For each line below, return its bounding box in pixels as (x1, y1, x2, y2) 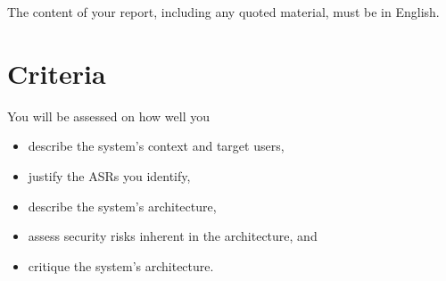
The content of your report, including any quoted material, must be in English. (7, 3, 440, 21)
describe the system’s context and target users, (28, 136, 285, 155)
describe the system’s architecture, (28, 196, 217, 215)
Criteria (7, 54, 106, 91)
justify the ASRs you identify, (28, 166, 191, 185)
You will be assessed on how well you (7, 106, 210, 125)
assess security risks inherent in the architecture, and (28, 227, 318, 245)
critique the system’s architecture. (28, 256, 214, 275)
